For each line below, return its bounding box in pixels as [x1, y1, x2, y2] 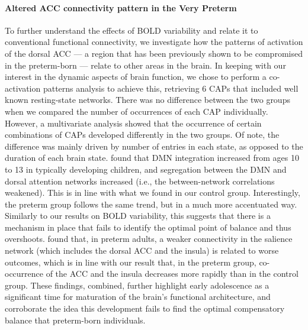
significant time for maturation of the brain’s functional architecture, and [5, 290, 271, 303]
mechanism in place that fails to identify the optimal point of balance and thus [5, 221, 291, 233]
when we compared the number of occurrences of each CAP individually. [5, 105, 268, 117]
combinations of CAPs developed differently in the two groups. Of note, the [5, 128, 280, 141]
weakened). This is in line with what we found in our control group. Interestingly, [5, 186, 300, 199]
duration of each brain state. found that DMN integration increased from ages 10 [5, 151, 299, 164]
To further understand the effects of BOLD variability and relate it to [5, 24, 258, 36]
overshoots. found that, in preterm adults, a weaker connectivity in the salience [5, 232, 293, 245]
